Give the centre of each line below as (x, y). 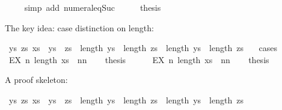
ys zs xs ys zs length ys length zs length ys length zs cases (143, 48)
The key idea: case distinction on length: (79, 27)
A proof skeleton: (36, 80)
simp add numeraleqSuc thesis (93, 7)
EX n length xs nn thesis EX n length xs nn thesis (139, 59)
